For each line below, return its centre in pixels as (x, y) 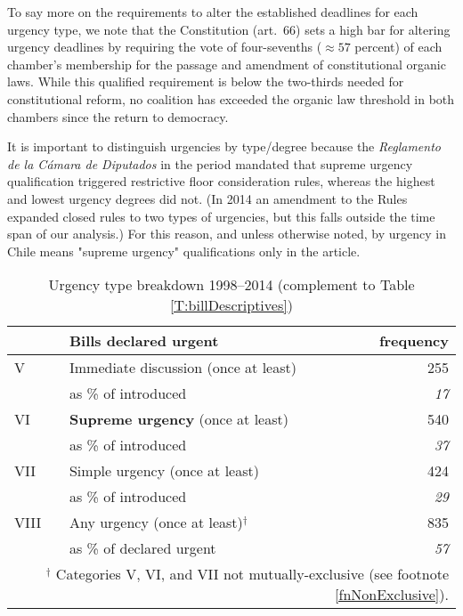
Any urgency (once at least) (156, 523)
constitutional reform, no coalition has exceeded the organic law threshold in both (231, 98)
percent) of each (398, 47)
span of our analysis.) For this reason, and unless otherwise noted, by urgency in (227, 234)
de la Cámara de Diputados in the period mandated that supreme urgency (210, 163)
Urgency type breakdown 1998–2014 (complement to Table (231, 285)
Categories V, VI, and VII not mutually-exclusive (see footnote (252, 574)
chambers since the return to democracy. (118, 116)
